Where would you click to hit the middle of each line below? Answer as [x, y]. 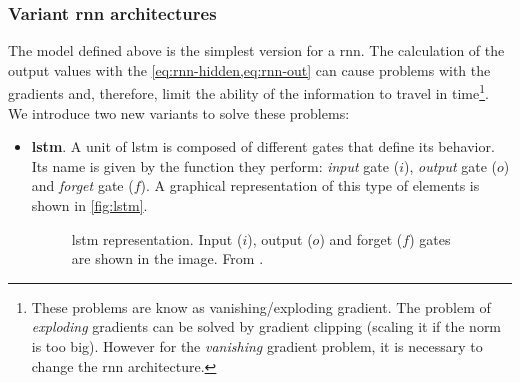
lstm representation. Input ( [157, 238]
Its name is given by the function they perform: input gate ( [215, 165]
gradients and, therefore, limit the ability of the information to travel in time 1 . [249, 92]
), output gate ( [450, 165]
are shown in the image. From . [167, 258]
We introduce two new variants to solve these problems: [179, 112]
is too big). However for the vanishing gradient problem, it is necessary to [257, 346]
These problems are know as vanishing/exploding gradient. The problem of [261, 306]
